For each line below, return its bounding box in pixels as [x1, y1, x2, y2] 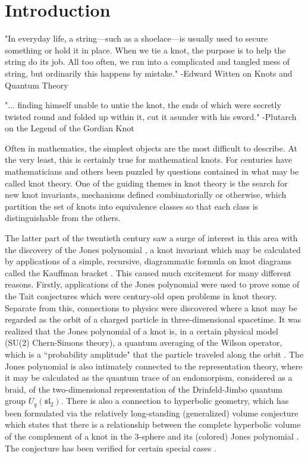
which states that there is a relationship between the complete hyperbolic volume [5, 418, 301, 431]
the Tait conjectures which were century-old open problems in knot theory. [5, 290, 277, 302]
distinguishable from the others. [5, 211, 121, 224]
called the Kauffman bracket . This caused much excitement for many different [5, 266, 292, 279]
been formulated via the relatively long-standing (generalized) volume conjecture [5, 406, 298, 419]
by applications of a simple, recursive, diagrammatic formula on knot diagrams [5, 255, 291, 267]
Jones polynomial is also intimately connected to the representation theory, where [5, 359, 303, 372]
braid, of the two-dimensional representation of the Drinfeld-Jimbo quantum [5, 383, 283, 395]
